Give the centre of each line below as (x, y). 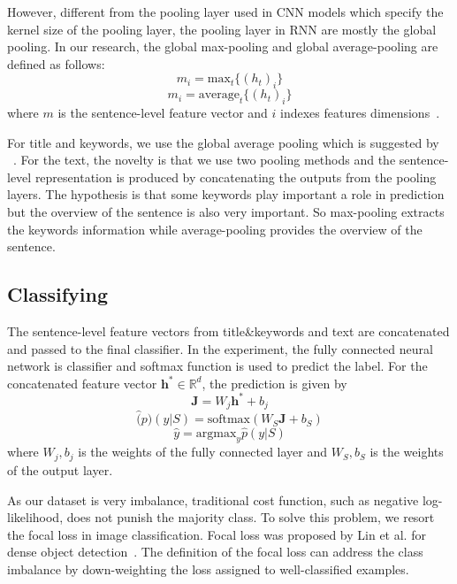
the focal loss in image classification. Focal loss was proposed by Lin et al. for (217, 534)
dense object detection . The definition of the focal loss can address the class (215, 552)
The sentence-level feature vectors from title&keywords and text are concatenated (228, 330)
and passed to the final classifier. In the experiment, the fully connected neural (220, 348)
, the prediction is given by (274, 383)
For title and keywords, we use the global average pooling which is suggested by (223, 142)
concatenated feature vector (82, 383)
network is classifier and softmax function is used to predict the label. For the (217, 366)
